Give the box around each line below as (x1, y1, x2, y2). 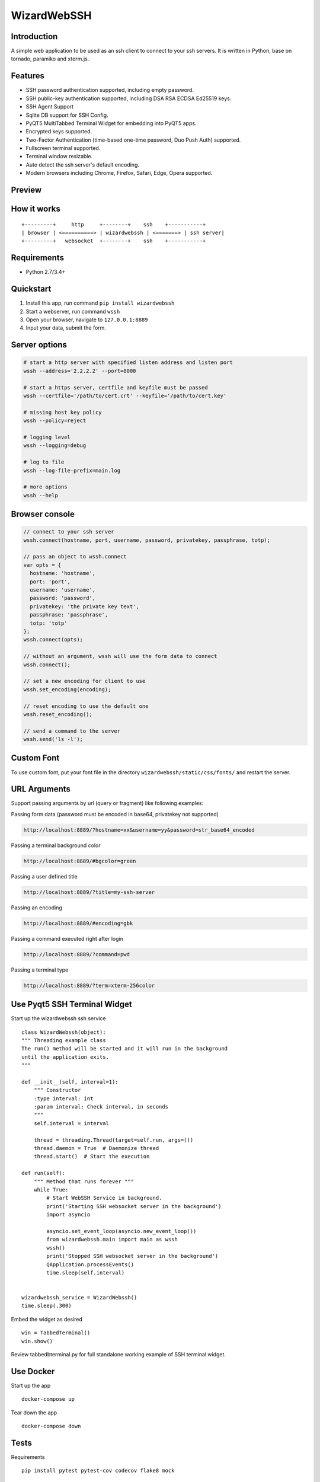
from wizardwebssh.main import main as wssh (46, 1236, 178, 1243)
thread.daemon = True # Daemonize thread (33, 1145, 159, 1152)
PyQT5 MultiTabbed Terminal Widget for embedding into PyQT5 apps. (25, 119, 197, 127)
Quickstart (11, 284, 52, 294)
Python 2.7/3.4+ (25, 269, 66, 276)
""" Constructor (33, 1087, 81, 1094)
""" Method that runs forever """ (33, 1178, 135, 1185)
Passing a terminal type (11, 966, 69, 973)
